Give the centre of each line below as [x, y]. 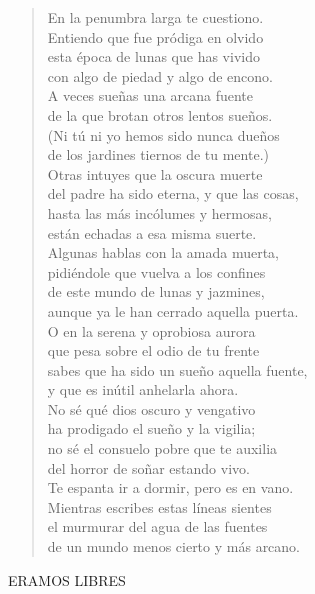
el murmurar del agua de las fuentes [157, 526]
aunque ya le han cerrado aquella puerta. [173, 310]
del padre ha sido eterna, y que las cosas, [173, 193]
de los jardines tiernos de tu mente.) [158, 154]
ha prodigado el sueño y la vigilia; [151, 428]
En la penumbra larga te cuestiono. [155, 17]
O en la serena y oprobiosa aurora [151, 330]
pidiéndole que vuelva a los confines [156, 271]
